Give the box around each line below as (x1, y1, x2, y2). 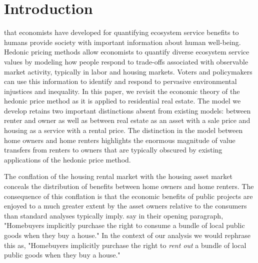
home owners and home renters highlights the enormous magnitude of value (4, 134, 235, 145)
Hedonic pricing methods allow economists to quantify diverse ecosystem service (4, 46, 249, 57)
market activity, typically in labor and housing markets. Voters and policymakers (4, 66, 252, 76)
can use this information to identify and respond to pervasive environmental (4, 76, 237, 86)
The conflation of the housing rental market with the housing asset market (4, 171, 232, 181)
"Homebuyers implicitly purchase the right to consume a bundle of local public (4, 220, 245, 230)
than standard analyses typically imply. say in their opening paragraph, (4, 210, 223, 220)
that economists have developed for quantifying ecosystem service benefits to (4, 27, 239, 37)
